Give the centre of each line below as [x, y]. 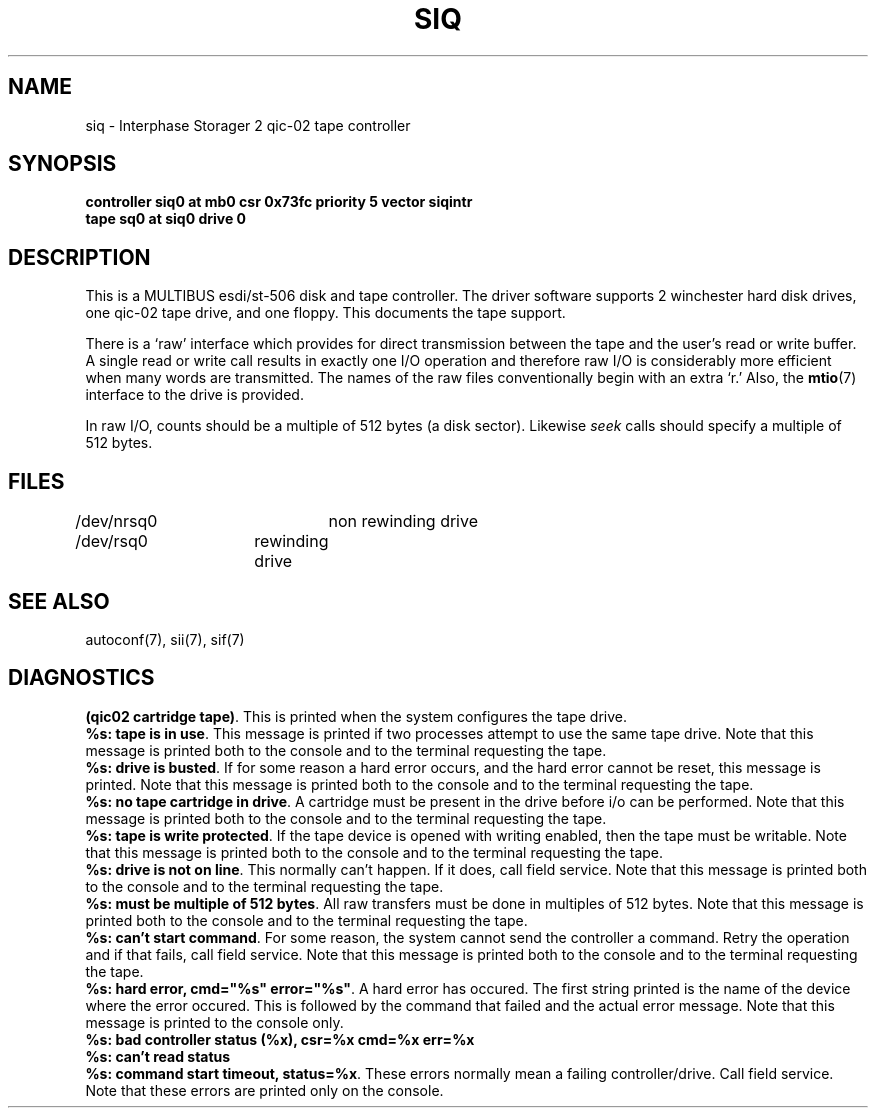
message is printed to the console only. [214, 1022]
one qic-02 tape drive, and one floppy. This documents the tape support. [325, 313]
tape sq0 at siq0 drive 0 [166, 219]
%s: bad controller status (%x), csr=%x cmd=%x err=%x [280, 1039]
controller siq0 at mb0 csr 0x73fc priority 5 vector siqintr [279, 202]
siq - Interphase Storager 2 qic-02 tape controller [248, 125]
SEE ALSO [59, 601]
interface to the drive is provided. [194, 395]
